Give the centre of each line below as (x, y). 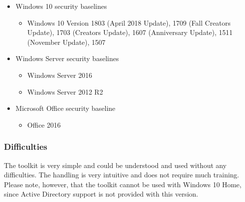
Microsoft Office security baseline (65, 108)
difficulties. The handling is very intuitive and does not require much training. (122, 175)
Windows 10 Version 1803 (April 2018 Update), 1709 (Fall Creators (129, 22)
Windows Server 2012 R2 (65, 91)
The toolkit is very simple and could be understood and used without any (115, 165)
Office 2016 (44, 124)
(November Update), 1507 (66, 42)
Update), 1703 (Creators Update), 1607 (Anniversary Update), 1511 (130, 32)
